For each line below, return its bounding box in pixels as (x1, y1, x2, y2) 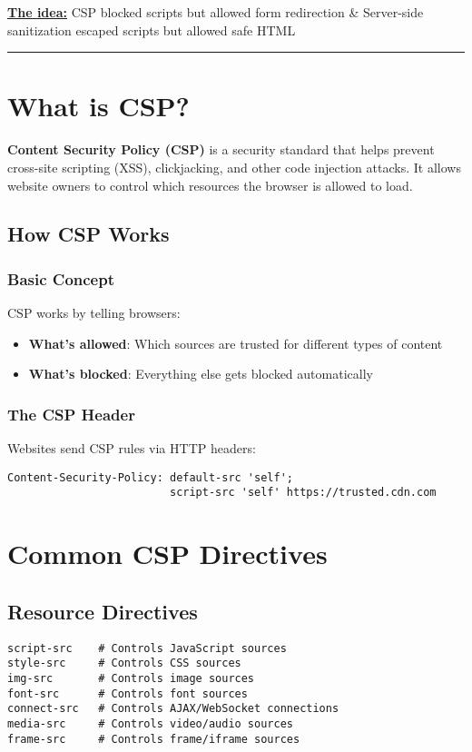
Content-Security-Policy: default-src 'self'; (7, 470, 293, 484)
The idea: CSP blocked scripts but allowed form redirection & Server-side (7, 3, 424, 21)
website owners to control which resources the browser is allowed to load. (7, 175, 413, 194)
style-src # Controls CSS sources (7, 657, 241, 670)
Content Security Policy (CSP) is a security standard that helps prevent (7, 140, 435, 159)
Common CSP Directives (7, 535, 328, 572)
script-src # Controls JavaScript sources (7, 641, 287, 655)
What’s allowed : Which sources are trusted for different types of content (28, 333, 443, 352)
